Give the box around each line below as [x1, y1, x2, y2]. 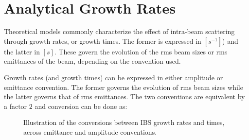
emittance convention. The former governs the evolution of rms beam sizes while [4, 82, 243, 92]
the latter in [4, 46, 40, 56]
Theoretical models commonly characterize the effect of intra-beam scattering [4, 26, 235, 36]
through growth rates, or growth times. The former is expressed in [4, 35, 201, 46]
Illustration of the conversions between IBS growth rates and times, [23, 117, 225, 127]
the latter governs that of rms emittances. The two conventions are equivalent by [4, 91, 245, 102]
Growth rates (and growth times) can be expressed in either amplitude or [4, 72, 223, 82]
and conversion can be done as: [35, 101, 127, 111]
